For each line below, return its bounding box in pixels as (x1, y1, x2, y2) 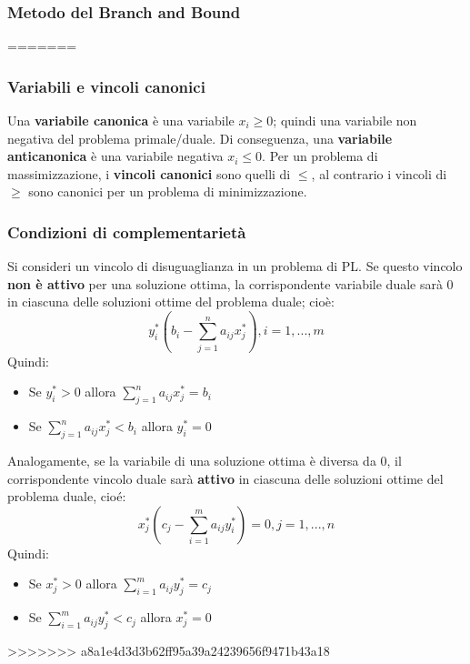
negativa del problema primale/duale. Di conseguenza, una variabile (7, 128, 393, 147)
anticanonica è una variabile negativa (7, 146, 224, 166)
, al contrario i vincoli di (311, 164, 447, 183)
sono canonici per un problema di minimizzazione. (28, 182, 307, 201)
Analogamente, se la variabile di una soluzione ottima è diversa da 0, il (7, 450, 402, 469)
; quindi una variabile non (273, 111, 417, 130)
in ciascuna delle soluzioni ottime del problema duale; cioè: (7, 292, 335, 311)
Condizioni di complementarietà (7, 220, 246, 243)
